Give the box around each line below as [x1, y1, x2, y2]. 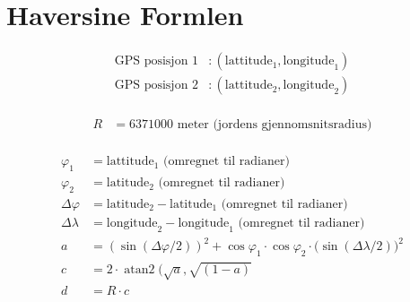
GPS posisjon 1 [114, 55, 199, 68]
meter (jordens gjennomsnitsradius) [177, 118, 372, 132]
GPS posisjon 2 [114, 79, 199, 92]
